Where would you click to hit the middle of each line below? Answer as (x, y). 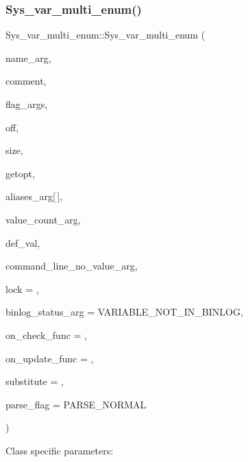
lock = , (22, 288)
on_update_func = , (50, 358)
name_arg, (28, 57)
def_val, (23, 242)
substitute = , (35, 381)
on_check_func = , (46, 334)
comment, (26, 81)
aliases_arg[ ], (34, 196)
